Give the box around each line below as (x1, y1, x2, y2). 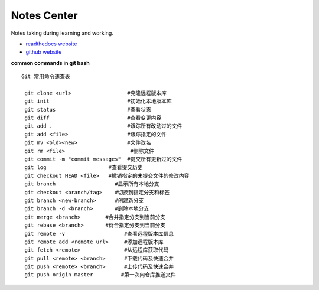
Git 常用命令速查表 (21, 73, 70, 80)
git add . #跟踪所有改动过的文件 (24, 123, 183, 129)
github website (25, 48, 62, 56)
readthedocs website (25, 40, 77, 47)
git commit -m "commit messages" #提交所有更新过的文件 (24, 156, 183, 162)
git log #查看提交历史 (24, 164, 143, 171)
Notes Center (11, 9, 78, 22)
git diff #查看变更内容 (24, 115, 162, 121)
